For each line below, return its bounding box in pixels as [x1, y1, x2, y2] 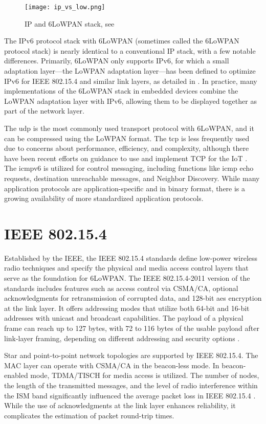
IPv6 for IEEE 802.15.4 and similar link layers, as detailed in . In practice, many [4, 75, 257, 86]
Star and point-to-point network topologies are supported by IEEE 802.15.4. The [4, 350, 258, 361]
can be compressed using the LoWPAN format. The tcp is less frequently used [4, 132, 250, 143]
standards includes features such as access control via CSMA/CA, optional [4, 282, 238, 293]
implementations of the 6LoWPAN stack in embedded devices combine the [4, 85, 238, 96]
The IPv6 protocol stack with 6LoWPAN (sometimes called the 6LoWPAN [4, 35, 239, 46]
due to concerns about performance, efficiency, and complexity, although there [4, 143, 249, 153]
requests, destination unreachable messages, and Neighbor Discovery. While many [4, 172, 260, 183]
